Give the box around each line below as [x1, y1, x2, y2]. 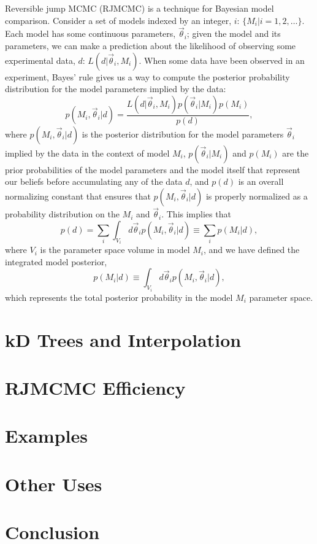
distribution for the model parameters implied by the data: [5, 82, 226, 95]
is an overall [238, 175, 284, 188]
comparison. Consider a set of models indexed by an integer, [5, 14, 232, 26]
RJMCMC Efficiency [5, 375, 186, 400]
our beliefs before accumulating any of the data [5, 175, 183, 188]
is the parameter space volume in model [40, 243, 190, 256]
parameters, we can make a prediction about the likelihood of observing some [5, 39, 296, 52]
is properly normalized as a [205, 190, 308, 202]
